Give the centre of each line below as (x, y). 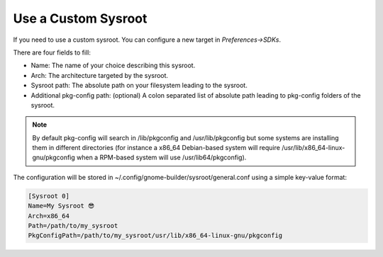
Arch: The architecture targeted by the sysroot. (100, 75)
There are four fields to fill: (52, 52)
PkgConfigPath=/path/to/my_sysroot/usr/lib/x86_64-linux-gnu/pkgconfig (155, 236)
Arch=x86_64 (49, 216)
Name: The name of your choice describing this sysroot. (113, 65)
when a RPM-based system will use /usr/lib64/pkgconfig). (161, 158)
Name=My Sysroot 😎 (61, 206)
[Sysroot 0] (49, 196)
